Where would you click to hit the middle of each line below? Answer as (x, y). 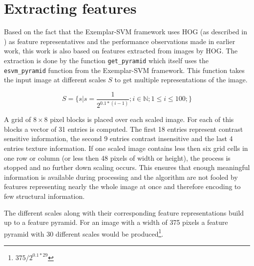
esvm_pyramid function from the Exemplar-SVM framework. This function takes (124, 70)
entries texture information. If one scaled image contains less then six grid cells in (126, 148)
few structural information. (44, 196)
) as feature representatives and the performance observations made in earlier (120, 41)
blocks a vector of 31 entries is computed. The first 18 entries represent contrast (124, 129)
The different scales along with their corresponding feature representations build (124, 212)
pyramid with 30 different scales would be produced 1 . (84, 233)
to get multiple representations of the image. (181, 80)
